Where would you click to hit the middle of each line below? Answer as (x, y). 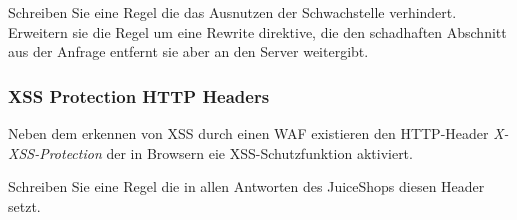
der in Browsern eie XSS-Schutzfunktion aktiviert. (259, 152)
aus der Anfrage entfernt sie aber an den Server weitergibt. (188, 51)
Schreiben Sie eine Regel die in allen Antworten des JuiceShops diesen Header (246, 186)
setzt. (24, 205)
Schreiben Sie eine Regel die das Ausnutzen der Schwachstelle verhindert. (232, 12)
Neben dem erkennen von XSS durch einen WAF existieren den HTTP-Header (248, 133)
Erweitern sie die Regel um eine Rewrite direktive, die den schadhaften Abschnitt (257, 31)
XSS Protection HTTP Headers (139, 95)
